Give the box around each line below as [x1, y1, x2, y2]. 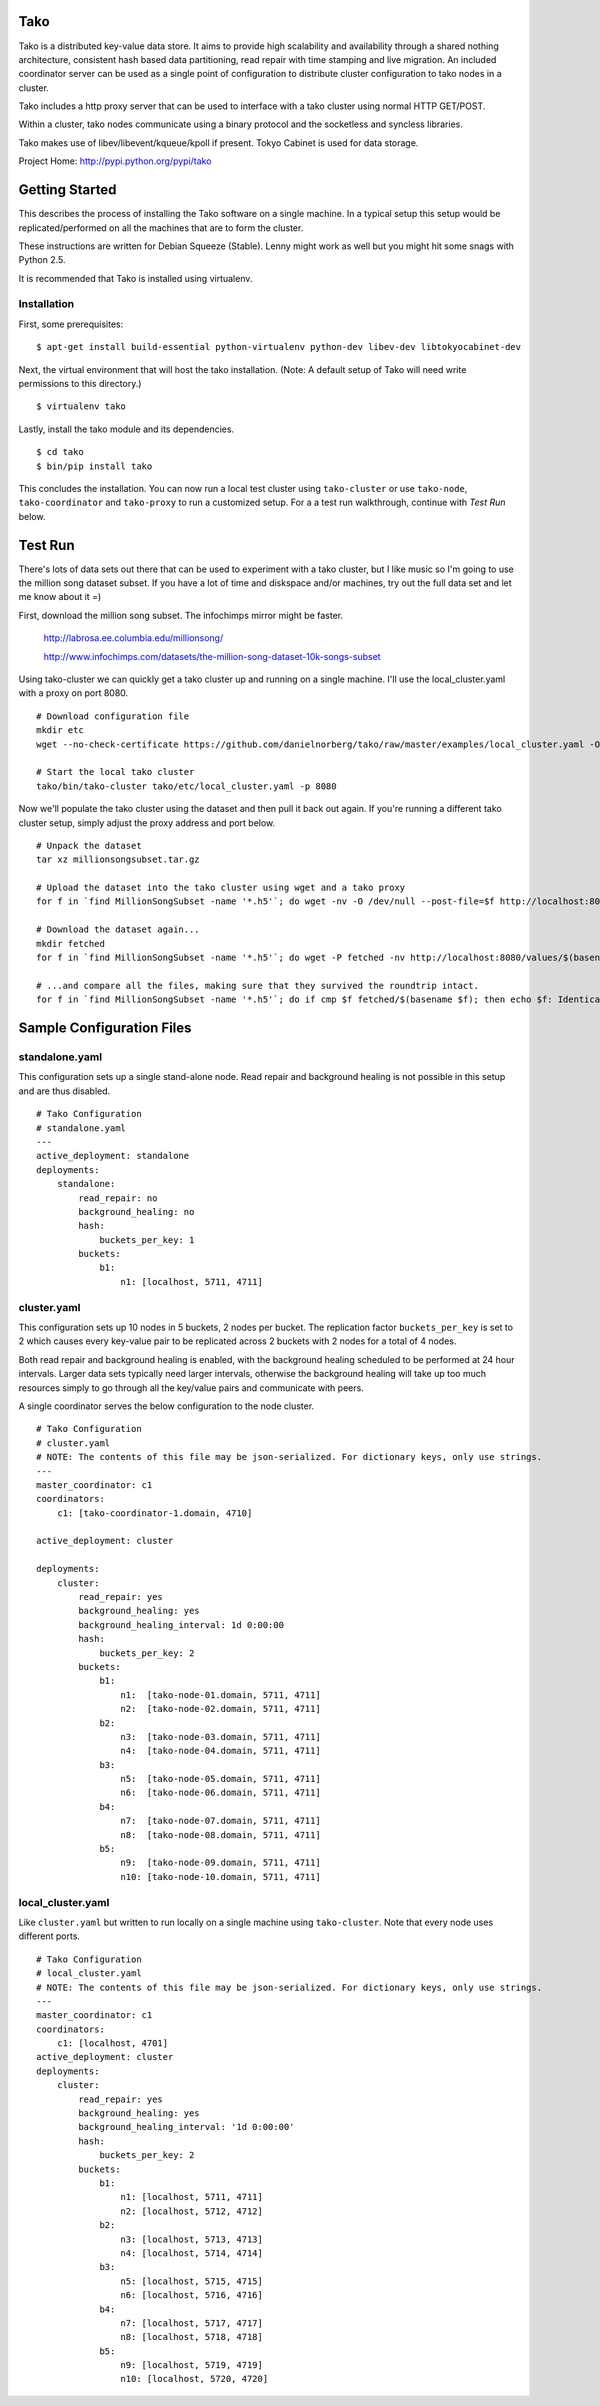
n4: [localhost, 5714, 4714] [120, 2247, 264, 2259]
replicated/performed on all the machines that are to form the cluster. [18, 221, 304, 234]
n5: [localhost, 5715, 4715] [120, 2275, 264, 2287]
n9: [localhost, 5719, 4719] [120, 2360, 264, 2371]
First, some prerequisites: [18, 318, 124, 330]
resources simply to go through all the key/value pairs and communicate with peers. [18, 1381, 364, 1394]
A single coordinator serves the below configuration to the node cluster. [18, 1400, 315, 1412]
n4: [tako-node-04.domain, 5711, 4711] [120, 1745, 322, 1757]
